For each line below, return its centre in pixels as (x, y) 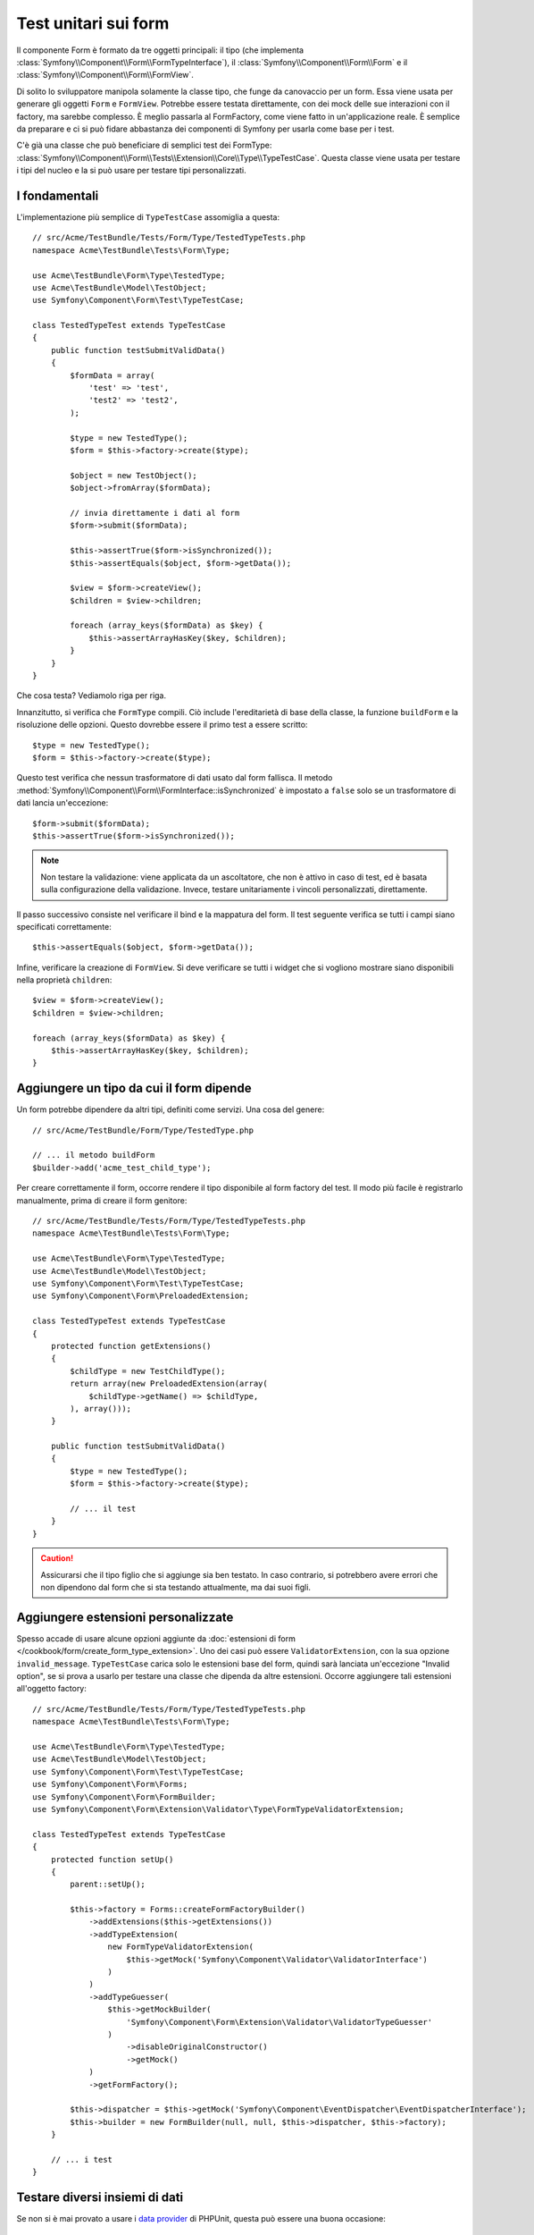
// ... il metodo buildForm (94, 1155)
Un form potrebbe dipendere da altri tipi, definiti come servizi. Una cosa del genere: (171, 1109)
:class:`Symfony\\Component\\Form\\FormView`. (105, 75)
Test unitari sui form (93, 23)
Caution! (57, 1558)
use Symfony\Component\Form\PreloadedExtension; (141, 1296)
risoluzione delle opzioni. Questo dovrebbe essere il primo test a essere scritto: (162, 725)
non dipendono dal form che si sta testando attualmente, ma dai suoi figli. (176, 1587)
